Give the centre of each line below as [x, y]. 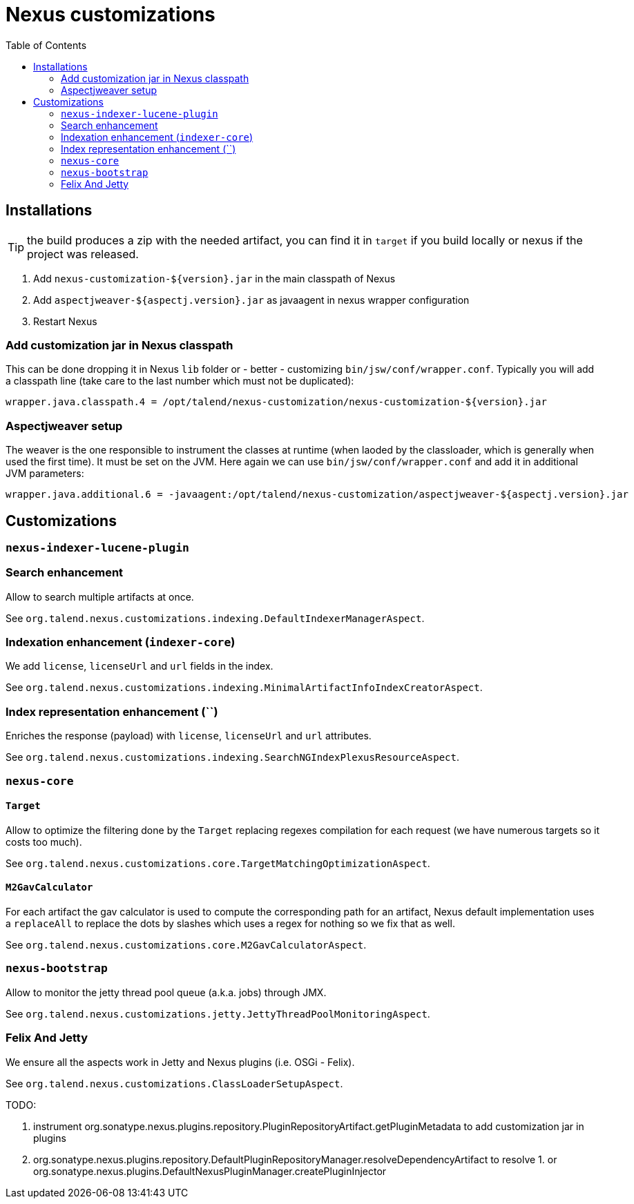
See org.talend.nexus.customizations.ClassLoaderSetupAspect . [174, 1083]
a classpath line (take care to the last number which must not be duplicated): [180, 381]
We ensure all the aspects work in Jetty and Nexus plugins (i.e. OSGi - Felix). [180, 1062]
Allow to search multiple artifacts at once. [100, 596]
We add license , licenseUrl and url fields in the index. [140, 666]
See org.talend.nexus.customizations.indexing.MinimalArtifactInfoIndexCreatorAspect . [244, 688]
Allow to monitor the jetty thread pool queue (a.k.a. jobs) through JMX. [166, 992]
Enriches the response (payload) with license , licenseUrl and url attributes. [189, 736]
